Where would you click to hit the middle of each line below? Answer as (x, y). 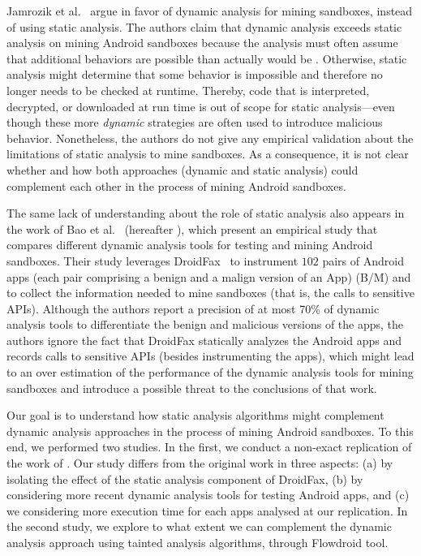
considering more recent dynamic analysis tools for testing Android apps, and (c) (208, 495)
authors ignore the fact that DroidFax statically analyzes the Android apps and (204, 340)
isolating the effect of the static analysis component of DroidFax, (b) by (185, 478)
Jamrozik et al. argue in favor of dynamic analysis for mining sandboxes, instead (210, 11)
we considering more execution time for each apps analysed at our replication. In (207, 510)
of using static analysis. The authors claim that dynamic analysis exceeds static (204, 26)
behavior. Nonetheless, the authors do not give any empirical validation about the (210, 138)
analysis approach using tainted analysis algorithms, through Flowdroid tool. (198, 542)
